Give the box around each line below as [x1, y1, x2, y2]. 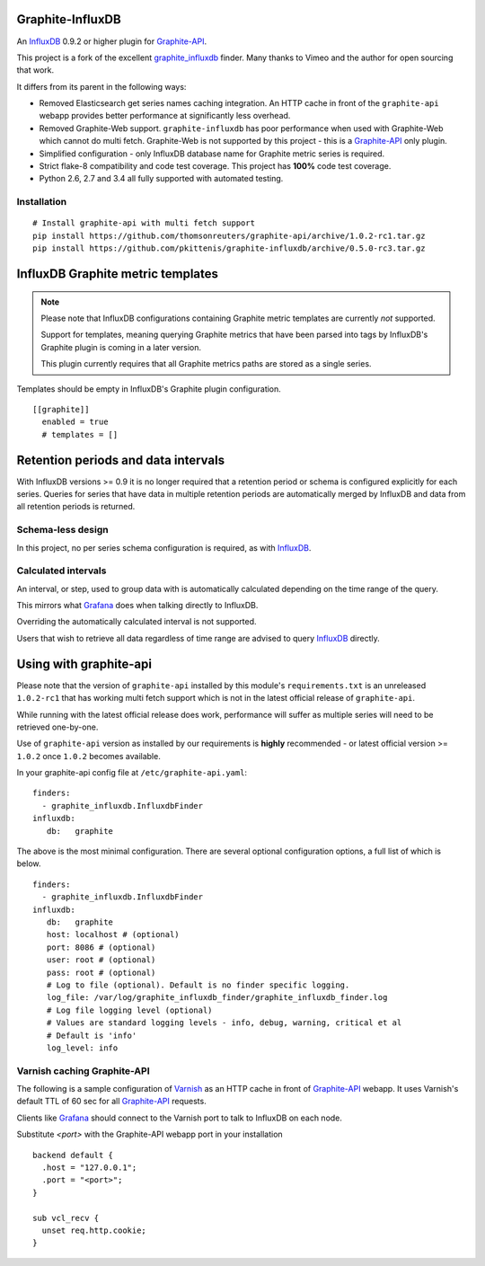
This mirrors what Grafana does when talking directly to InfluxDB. [16, 600, 259, 611]
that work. [16, 65, 55, 75]
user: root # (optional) [46, 955, 156, 965]
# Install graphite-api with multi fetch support [32, 218, 256, 228]
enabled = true [41, 417, 109, 427]
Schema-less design [16, 524, 109, 536]
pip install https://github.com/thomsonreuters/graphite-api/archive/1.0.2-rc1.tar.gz [32, 230, 426, 241]
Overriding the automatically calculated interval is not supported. [16, 616, 257, 627]
